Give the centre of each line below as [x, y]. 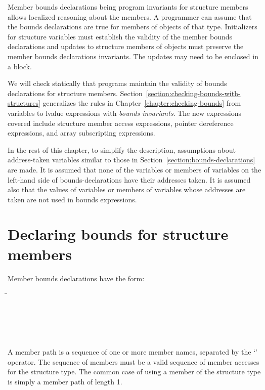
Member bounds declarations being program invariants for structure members [128, 7]
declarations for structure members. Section [75, 93]
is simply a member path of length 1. [65, 381]
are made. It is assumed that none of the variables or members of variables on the [135, 169]
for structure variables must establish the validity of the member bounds [120, 36]
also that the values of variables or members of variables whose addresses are [127, 189]
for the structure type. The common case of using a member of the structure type [134, 372]
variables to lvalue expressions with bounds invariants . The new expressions [125, 113]
